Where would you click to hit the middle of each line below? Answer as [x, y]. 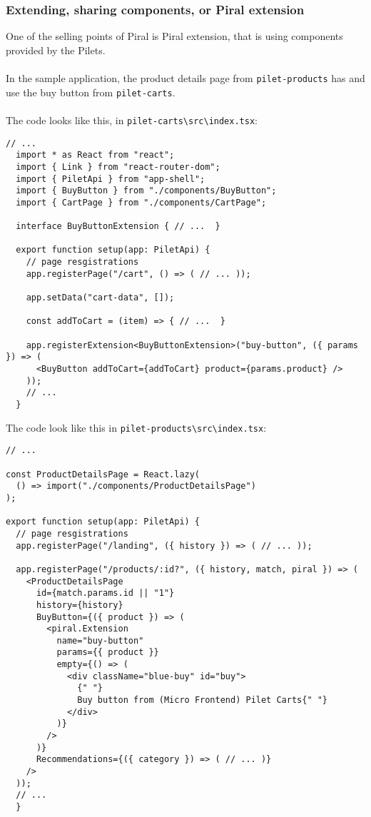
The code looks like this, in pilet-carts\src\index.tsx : [132, 120]
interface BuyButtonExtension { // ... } [118, 227]
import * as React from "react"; [95, 155]
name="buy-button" [100, 640]
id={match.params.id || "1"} [105, 593]
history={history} [80, 605]
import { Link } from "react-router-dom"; [118, 167]
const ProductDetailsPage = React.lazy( [103, 474]
